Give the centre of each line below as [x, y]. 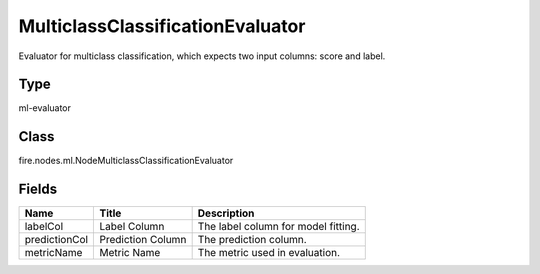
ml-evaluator [45, 108]
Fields [38, 189]
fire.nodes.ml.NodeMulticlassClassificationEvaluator [126, 161]
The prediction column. [252, 240]
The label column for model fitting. [278, 227]
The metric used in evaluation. [268, 253]
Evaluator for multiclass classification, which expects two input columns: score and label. [202, 56]
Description [226, 213]
